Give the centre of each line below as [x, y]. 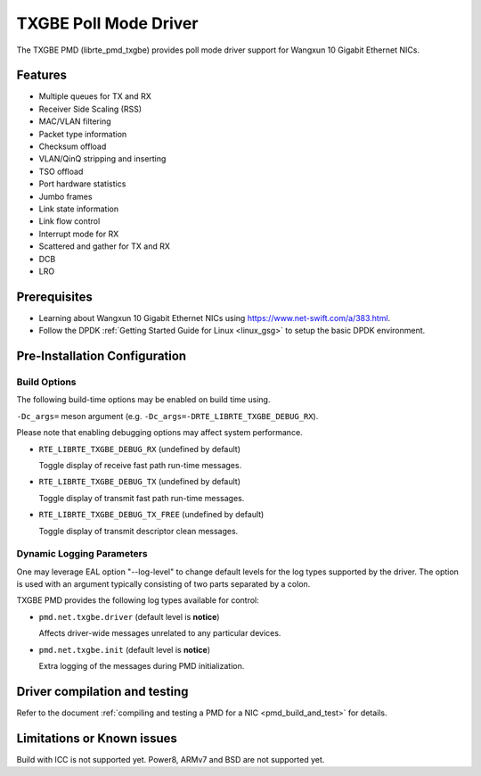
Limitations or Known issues [97, 738]
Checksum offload [73, 146]
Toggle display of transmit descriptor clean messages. [139, 531]
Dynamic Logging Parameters [82, 554]
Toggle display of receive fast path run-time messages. [140, 465]
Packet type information [83, 134]
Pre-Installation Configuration [102, 356]
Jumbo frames [65, 196]
